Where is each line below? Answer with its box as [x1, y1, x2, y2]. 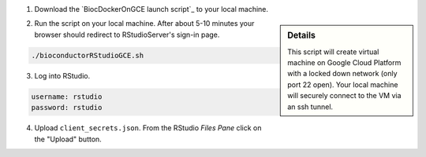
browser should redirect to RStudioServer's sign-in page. [34, 30, 220, 39]
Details [287, 30, 316, 41]
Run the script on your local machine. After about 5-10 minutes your [34, 19, 255, 28]
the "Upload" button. [34, 134, 102, 144]
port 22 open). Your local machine [287, 79, 398, 89]
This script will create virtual [287, 47, 379, 57]
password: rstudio [31, 103, 103, 112]
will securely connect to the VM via [287, 91, 402, 100]
